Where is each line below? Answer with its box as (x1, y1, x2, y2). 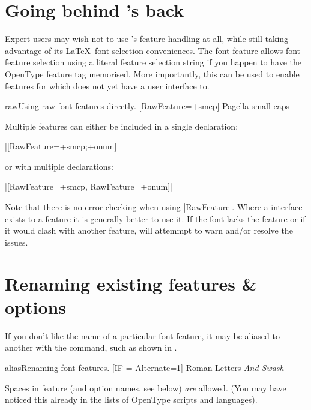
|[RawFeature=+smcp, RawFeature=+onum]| (5, 180, 173, 193)
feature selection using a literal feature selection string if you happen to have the (5, 56, 301, 68)
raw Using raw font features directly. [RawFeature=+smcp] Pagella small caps (5, 100, 290, 112)
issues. (5, 235, 28, 248)
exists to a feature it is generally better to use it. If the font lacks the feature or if (5, 212, 306, 225)
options (5, 294, 67, 319)
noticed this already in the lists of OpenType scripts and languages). (5, 393, 258, 406)
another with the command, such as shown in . (5, 341, 177, 354)
